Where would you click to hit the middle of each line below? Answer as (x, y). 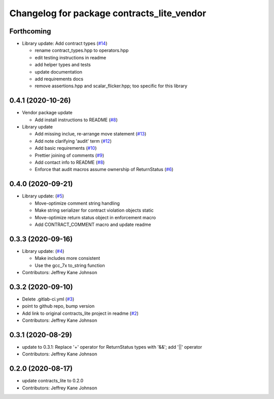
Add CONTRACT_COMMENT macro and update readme (93, 224)
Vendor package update (47, 113)
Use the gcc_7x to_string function (70, 265)
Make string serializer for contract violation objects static (94, 210)
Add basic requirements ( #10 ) (66, 148)
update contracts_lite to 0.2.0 (53, 381)
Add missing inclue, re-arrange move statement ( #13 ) (91, 134)
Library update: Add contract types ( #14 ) (65, 44)
